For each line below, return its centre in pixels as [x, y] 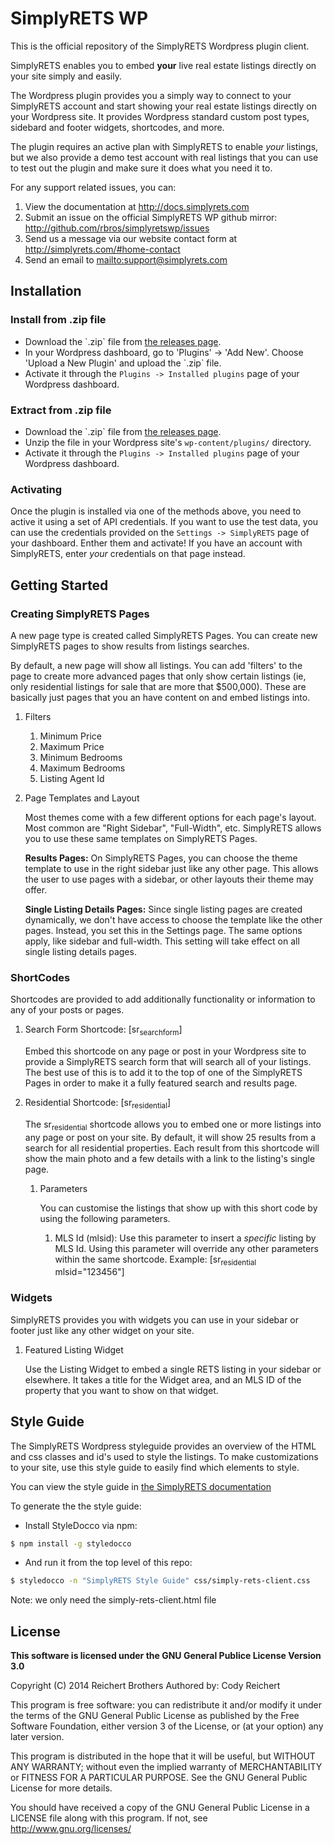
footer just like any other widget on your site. [102, 1330]
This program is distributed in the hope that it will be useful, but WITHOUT [163, 1756]
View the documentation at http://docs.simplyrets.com [137, 206]
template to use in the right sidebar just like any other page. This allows [171, 868]
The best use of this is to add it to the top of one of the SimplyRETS [163, 1072]
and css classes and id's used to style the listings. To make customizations [164, 1456]
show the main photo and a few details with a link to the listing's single [170, 1158]
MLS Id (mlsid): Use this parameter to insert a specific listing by [185, 1238]
